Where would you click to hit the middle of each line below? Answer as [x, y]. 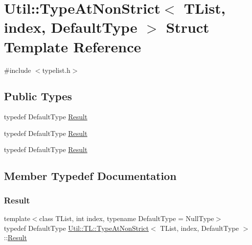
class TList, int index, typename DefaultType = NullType [127, 218]
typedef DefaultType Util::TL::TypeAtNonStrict [77, 228]
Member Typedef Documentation [90, 176]
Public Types [38, 96]
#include [18, 70]
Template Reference [73, 46]
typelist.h [56, 70]
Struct [188, 27]
